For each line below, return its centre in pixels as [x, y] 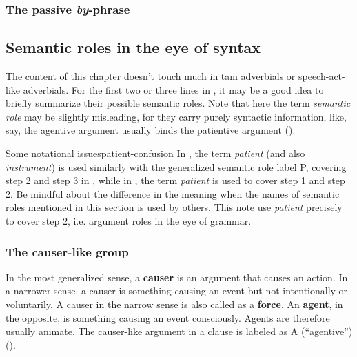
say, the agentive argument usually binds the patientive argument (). [151, 130]
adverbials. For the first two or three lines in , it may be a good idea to [173, 89]
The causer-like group [67, 251]
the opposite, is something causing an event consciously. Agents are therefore [168, 317]
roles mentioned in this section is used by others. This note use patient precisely [174, 207]
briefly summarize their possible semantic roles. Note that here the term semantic [178, 103]
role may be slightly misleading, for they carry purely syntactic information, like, [176, 116]
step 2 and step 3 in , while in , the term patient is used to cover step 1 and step [175, 180]
